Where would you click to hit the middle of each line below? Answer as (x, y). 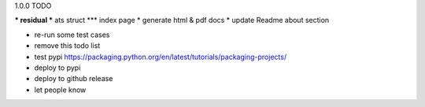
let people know (60, 90)
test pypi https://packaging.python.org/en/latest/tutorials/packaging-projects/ (161, 57)
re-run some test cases (72, 35)
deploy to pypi (57, 68)
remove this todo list (67, 46)
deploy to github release (74, 79)
